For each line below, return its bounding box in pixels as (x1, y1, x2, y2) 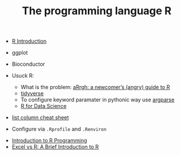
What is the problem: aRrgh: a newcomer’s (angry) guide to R (20, 84, 170, 91)
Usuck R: (11, 72, 34, 79)
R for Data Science (20, 103, 67, 110)
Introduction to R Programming (11, 137, 87, 144)
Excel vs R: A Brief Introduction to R (11, 144, 99, 151)
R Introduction (11, 37, 47, 45)
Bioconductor (11, 61, 46, 68)
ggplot (11, 49, 28, 56)
